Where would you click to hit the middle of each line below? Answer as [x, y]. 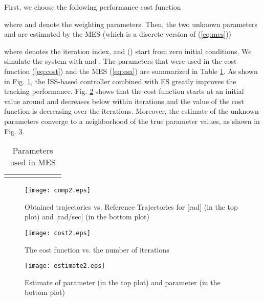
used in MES [33, 162]
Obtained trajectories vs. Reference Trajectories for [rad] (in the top [131, 206]
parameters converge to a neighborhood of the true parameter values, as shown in [132, 121]
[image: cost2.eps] [58, 233]
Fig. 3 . [14, 131]
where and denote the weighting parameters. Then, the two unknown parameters [131, 24]
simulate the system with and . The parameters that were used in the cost [120, 61]
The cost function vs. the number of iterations [97, 249]
